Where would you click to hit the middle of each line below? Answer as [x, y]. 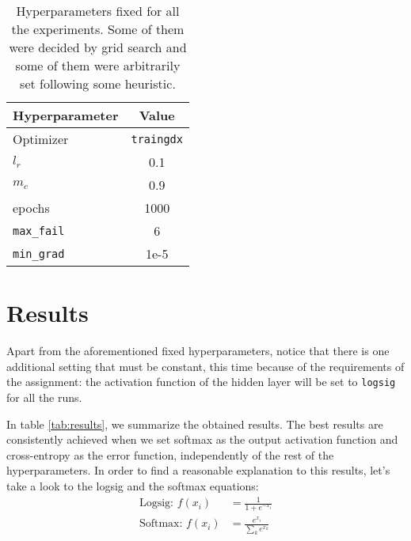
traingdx [157, 139]
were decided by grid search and [98, 47]
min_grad [39, 253]
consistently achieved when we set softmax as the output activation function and [202, 439]
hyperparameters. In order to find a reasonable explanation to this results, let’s [198, 470]
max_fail [39, 231]
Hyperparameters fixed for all [98, 11]
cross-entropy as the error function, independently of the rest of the [170, 454]
